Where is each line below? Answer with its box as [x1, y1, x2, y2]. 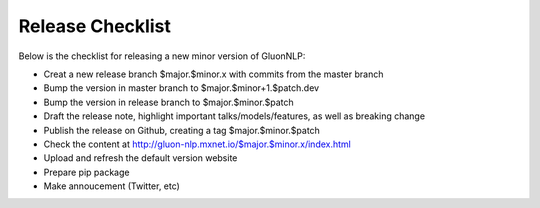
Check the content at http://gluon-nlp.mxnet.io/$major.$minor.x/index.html [43, 138, 352, 150]
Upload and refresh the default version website [43, 152, 238, 164]
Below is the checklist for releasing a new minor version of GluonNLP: [18, 50, 306, 62]
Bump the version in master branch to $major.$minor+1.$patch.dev [43, 82, 320, 94]
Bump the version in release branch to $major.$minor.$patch [43, 96, 294, 108]
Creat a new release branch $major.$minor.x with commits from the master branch [43, 68, 384, 80]
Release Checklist [18, 15, 172, 37]
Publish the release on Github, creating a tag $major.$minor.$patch [43, 124, 320, 136]
